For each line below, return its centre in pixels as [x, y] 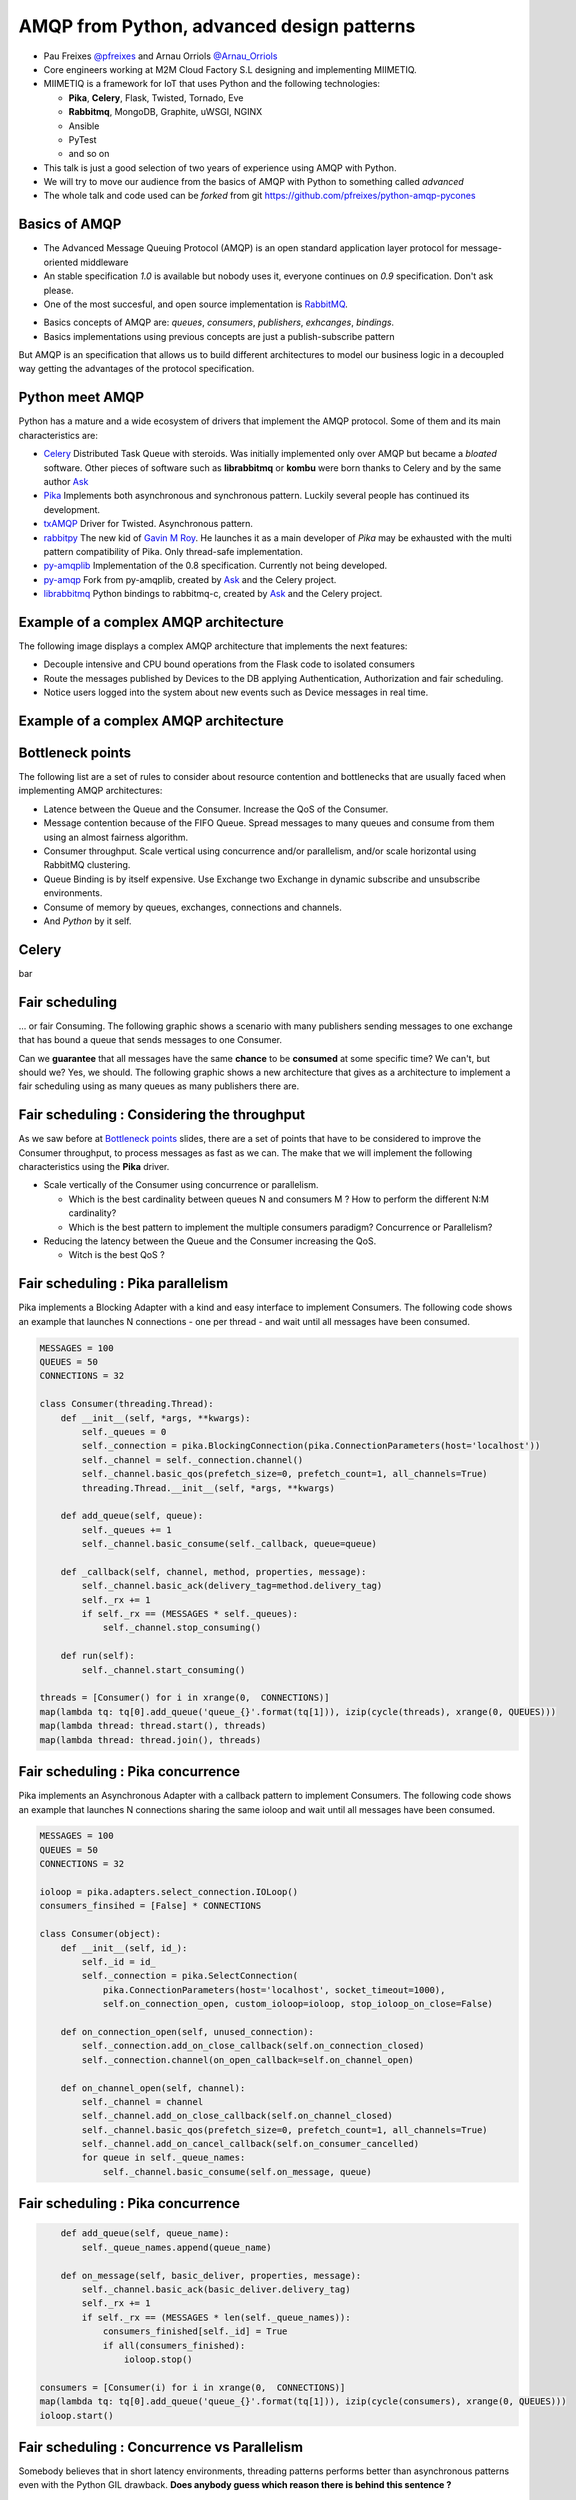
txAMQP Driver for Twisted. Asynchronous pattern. [148, 524]
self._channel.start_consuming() [163, 1669]
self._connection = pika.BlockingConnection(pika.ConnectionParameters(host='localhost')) [311, 1446]
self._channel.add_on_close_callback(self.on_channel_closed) [237, 2116]
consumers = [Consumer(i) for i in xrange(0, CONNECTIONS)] [192, 2387]
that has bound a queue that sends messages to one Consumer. [150, 1040]
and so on [89, 154]
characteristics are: [58, 435]
